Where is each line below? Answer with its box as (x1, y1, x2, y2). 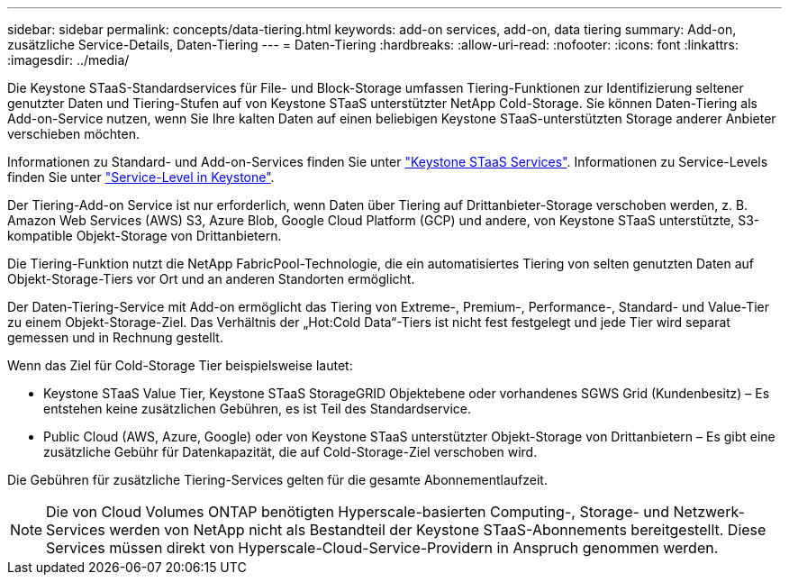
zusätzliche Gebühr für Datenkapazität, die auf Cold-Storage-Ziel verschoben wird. (43, 444, 538, 459)
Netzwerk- (673, 503, 745, 521)
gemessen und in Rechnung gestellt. (7, 330, 223, 345)
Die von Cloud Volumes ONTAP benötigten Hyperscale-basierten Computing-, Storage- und (46, 503, 670, 521)
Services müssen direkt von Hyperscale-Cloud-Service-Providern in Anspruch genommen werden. (46, 539, 719, 557)
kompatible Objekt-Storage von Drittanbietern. (7, 228, 282, 243)
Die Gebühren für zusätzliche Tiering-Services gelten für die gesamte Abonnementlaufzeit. (7, 472, 548, 487)
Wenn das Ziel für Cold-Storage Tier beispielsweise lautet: (7, 358, 353, 373)
